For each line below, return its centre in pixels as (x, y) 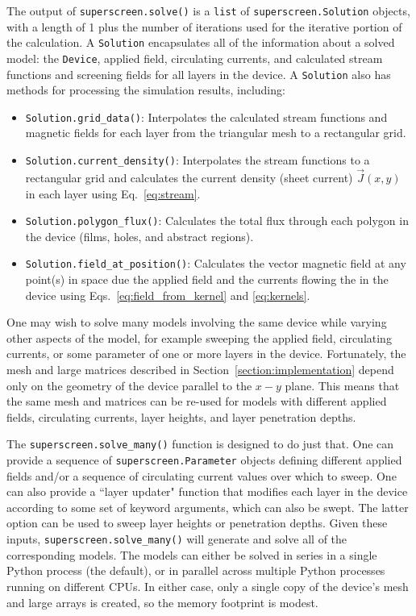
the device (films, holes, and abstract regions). (139, 236)
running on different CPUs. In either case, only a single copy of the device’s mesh (208, 586)
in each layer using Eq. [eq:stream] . (113, 193)
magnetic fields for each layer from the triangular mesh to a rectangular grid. (216, 133)
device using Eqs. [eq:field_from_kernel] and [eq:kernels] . (168, 295)
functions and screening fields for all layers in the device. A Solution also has (199, 74)
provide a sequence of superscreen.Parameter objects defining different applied (204, 460)
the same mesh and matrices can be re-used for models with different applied (197, 401)
